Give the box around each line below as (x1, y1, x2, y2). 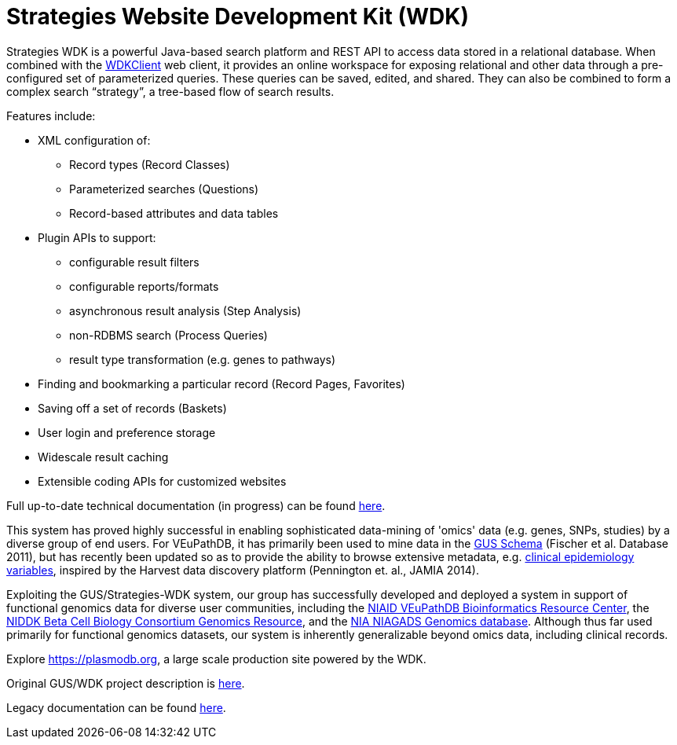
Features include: (6, 108, 96, 123)
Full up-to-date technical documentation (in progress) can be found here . (6, 498, 386, 512)
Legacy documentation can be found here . (6, 700, 226, 714)
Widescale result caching (38, 450, 169, 464)
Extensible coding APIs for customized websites (38, 474, 287, 488)
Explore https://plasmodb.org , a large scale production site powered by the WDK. (6, 651, 426, 666)
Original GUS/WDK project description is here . (6, 676, 245, 690)
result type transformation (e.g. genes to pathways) (69, 352, 335, 366)
